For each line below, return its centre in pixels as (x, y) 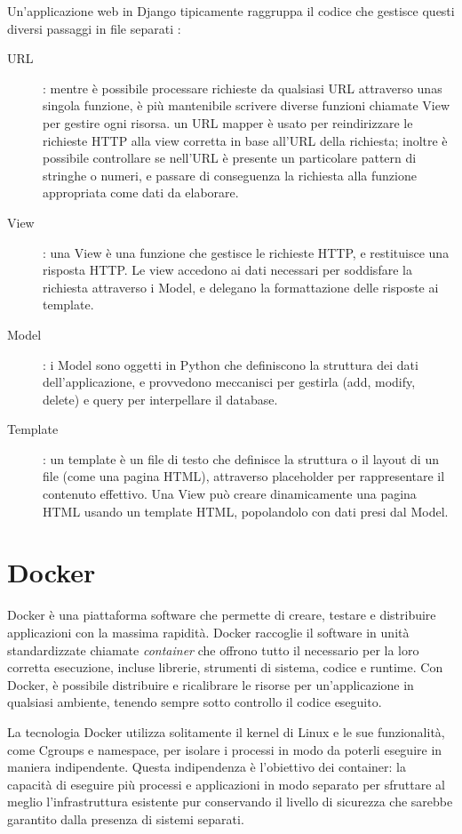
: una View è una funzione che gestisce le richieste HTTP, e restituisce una (246, 252)
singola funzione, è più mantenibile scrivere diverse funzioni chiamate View (247, 105)
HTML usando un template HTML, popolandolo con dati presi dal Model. (246, 511)
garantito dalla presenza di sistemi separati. (126, 818)
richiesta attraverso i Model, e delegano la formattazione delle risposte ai (241, 287)
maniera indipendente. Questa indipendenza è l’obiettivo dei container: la (207, 767)
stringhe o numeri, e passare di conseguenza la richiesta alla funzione (230, 175)
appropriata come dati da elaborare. (141, 192)
